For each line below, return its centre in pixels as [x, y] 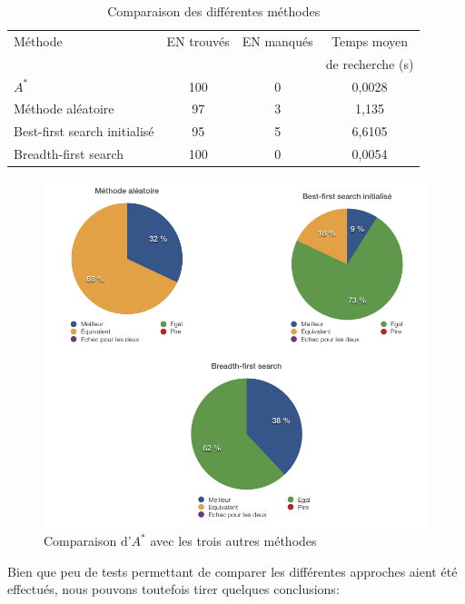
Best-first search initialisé [84, 131]
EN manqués [277, 40]
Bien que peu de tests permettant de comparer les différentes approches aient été [232, 571]
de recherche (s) [370, 63]
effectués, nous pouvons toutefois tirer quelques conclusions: [173, 589]
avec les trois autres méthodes [233, 541]
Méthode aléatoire [64, 109]
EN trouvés [198, 40]
